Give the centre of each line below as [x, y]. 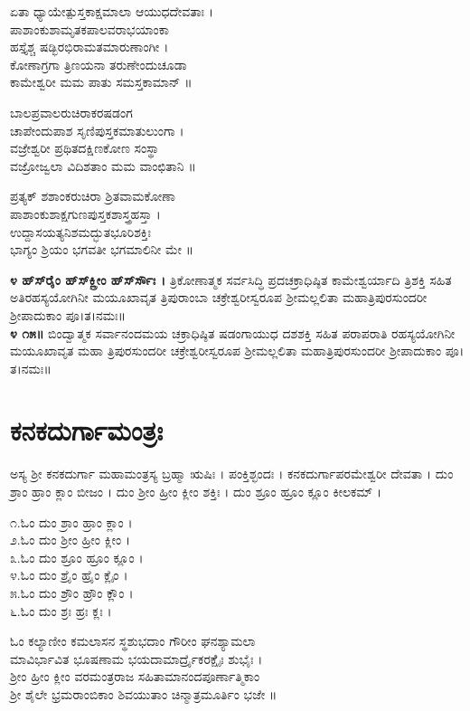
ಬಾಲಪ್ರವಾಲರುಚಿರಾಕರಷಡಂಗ [71, 112]
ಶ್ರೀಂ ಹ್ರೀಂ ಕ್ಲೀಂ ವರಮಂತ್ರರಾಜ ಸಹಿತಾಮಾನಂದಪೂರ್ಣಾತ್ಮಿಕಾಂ [135, 676]
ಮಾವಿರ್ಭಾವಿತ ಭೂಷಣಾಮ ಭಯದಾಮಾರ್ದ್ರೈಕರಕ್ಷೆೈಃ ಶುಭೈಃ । [136, 658]
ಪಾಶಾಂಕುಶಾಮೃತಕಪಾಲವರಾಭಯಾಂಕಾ [90, 28]
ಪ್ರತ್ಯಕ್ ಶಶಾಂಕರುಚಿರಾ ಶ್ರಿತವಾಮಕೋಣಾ [93, 196]
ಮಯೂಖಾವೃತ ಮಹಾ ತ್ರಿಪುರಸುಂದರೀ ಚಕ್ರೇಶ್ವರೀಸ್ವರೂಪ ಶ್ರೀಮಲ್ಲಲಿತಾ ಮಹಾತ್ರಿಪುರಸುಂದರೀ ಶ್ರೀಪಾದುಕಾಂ [226, 351]
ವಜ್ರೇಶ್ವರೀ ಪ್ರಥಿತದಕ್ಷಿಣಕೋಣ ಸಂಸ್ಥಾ [85, 148]
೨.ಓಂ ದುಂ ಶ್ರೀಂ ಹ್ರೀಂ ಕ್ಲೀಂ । [70, 540]
